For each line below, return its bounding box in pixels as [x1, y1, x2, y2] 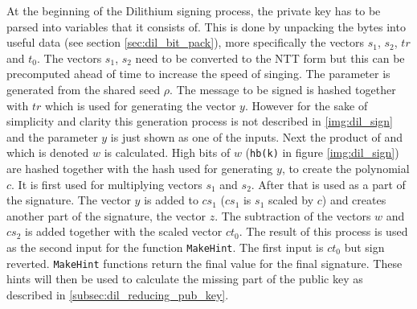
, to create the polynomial [281, 160, 410, 176]
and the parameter [6, 128, 98, 145]
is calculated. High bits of [104, 144, 231, 161]
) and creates [321, 192, 386, 208]
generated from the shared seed [6, 80, 161, 97]
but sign [344, 238, 385, 255]
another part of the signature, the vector [6, 207, 206, 224]
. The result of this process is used [239, 223, 408, 240]
